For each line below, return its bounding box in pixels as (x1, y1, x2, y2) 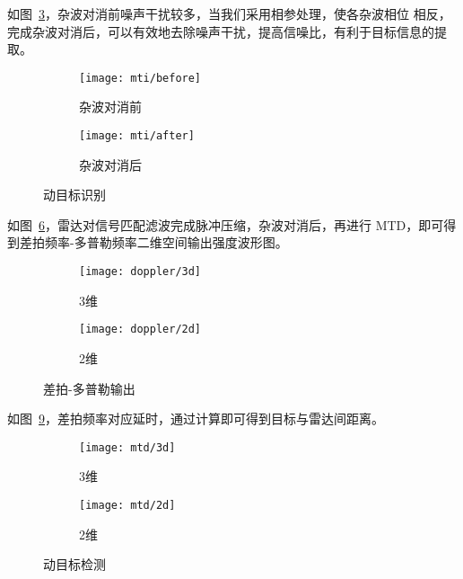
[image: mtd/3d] (79, 441, 176, 454)
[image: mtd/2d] (79, 499, 176, 512)
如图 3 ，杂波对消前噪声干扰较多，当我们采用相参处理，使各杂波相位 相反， (7, 4, 451, 22)
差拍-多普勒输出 (43, 379, 135, 397)
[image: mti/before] (79, 71, 202, 85)
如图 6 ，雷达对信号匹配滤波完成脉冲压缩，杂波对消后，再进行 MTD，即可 (7, 215, 444, 234)
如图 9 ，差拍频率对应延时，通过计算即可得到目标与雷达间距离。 (7, 409, 384, 428)
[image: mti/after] (79, 129, 195, 143)
